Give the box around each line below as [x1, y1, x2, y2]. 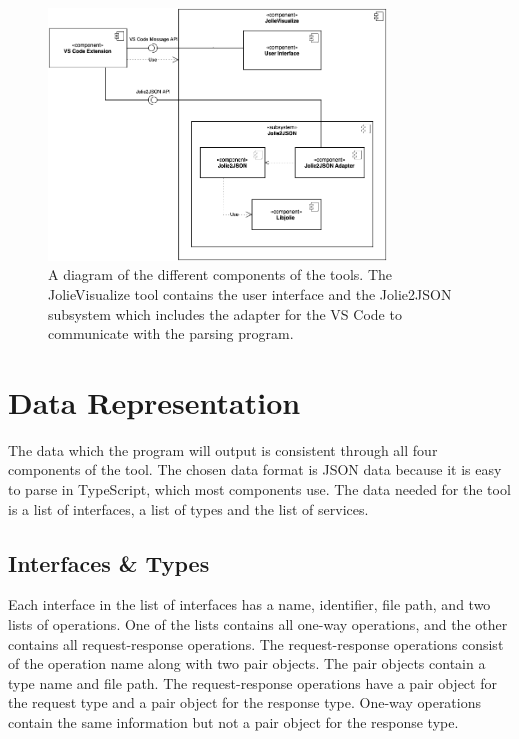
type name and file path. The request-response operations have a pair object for [8, 672, 497, 693]
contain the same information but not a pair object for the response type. [8, 712, 459, 732]
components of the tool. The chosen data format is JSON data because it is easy [8, 459, 502, 480]
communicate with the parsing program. [48, 323, 294, 344]
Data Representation [8, 381, 301, 422]
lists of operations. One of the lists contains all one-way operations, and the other [8, 614, 508, 635]
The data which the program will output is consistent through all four [8, 439, 438, 460]
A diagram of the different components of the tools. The [48, 264, 392, 285]
